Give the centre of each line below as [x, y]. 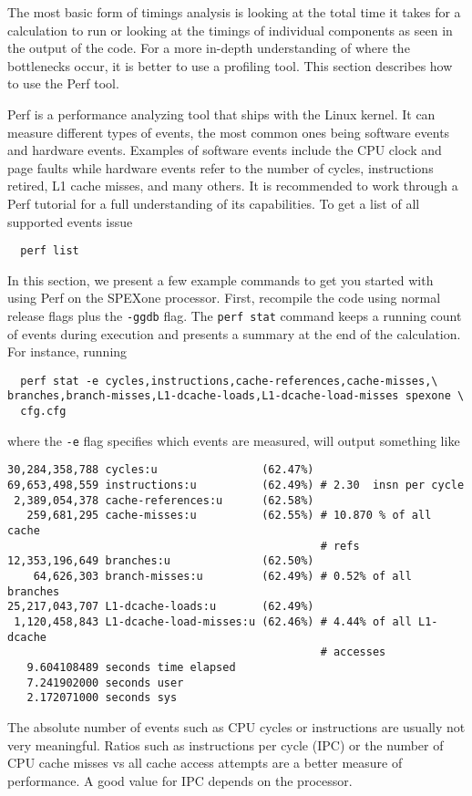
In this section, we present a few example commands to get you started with [221, 279]
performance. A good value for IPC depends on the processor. [180, 780]
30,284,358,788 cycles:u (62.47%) [161, 470]
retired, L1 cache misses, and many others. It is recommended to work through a [233, 186]
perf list [50, 251]
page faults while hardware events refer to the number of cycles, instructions [221, 167]
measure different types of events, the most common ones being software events [229, 132]
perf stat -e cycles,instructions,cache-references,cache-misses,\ [229, 381]
